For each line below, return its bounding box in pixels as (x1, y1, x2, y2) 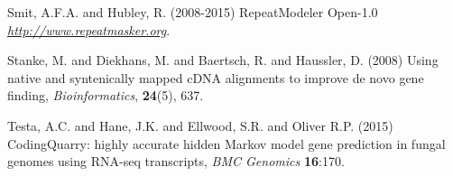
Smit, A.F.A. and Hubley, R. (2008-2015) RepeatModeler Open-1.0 (7, 3, 378, 21)
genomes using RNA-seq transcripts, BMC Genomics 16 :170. (7, 152, 345, 171)
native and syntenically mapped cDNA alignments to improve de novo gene (7, 68, 424, 87)
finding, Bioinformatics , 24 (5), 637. (7, 86, 204, 105)
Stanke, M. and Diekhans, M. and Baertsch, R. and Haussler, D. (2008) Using (7, 51, 439, 69)
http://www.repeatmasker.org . (7, 20, 171, 39)
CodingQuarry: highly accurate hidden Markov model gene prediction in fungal (7, 134, 446, 153)
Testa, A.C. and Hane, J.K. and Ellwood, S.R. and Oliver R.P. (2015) (7, 116, 393, 134)
